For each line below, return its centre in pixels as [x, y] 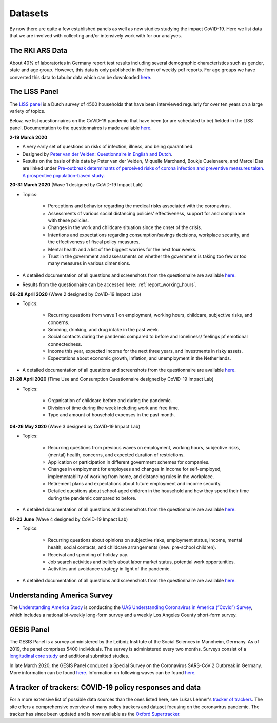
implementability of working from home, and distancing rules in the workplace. [131, 476]
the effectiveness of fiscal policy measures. [94, 242]
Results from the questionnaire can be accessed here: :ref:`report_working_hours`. [110, 284]
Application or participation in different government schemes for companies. [129, 462]
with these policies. [68, 220]
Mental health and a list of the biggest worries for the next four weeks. [122, 249]
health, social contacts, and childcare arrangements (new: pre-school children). [132, 547]
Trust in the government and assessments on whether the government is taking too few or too [147, 256]
